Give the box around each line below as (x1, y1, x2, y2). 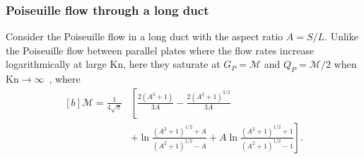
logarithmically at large (6, 57, 107, 71)
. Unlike (324, 29, 358, 44)
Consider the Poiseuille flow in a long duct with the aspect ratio (6, 29, 283, 44)
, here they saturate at (123, 57, 221, 71)
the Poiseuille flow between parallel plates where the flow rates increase (6, 42, 315, 57)
